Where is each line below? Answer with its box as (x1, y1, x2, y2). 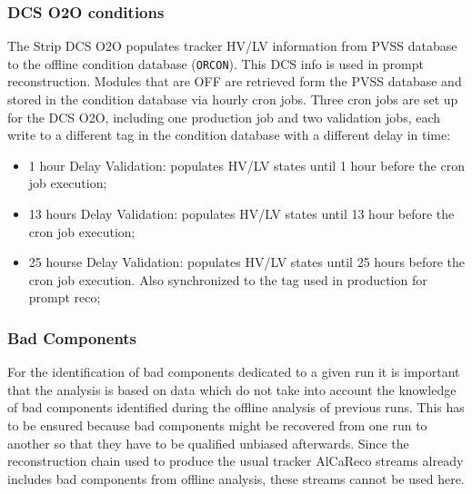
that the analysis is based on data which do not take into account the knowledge (7, 380, 457, 399)
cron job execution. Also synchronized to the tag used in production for (28, 270, 427, 289)
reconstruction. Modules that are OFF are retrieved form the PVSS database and (7, 72, 462, 91)
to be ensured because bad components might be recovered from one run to (7, 416, 427, 434)
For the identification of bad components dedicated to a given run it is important (7, 362, 460, 381)
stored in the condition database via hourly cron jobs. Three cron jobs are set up (7, 90, 458, 109)
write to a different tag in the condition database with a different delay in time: (7, 125, 451, 144)
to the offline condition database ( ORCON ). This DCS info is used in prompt (7, 54, 424, 73)
